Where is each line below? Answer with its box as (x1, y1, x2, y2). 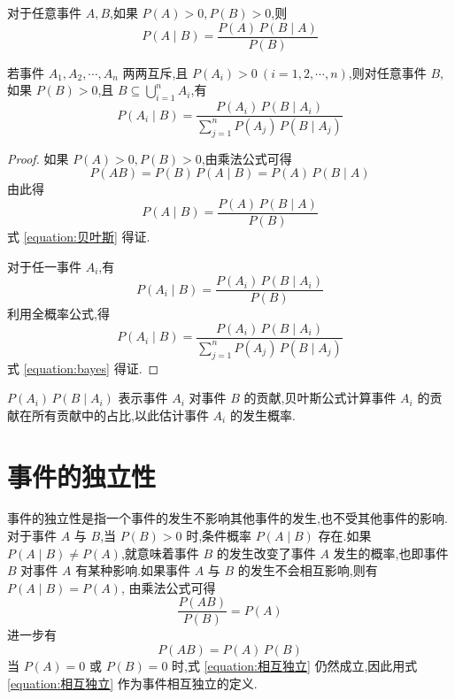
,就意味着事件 (120, 543, 199, 562)
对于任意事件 (7, 4, 81, 21)
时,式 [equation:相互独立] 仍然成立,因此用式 (172, 657, 418, 675)
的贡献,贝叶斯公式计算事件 (243, 388, 397, 407)
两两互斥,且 (122, 63, 189, 81)
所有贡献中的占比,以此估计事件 (31, 405, 209, 424)
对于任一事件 (7, 257, 81, 275)
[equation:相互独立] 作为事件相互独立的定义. (7, 673, 258, 692)
